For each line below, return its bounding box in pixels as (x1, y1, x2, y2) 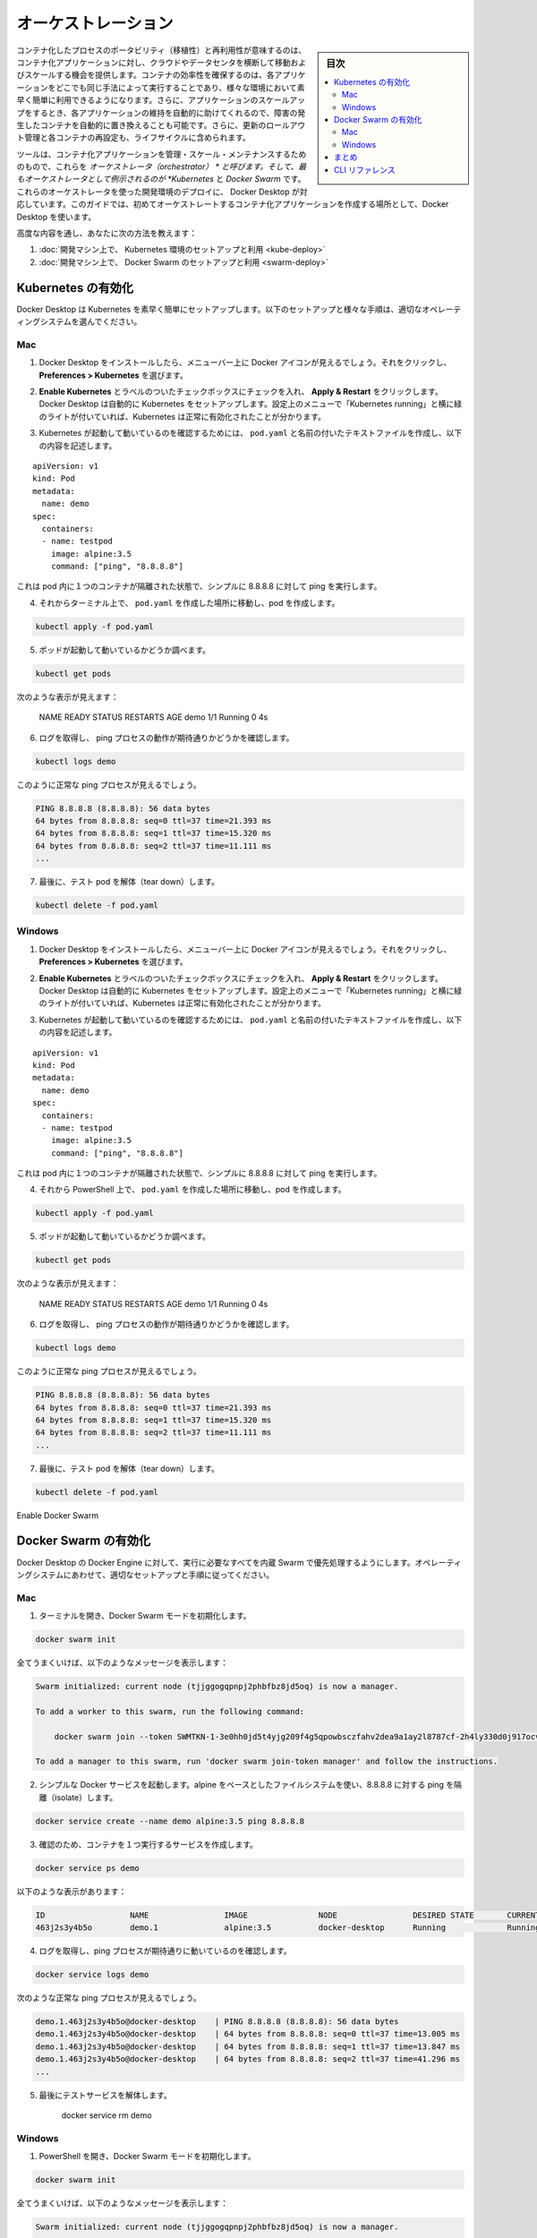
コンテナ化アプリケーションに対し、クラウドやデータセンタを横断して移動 (16, 56, 291, 67)
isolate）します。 (54, 1791, 118, 1803)
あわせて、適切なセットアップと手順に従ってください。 (71, 1569, 275, 1580)
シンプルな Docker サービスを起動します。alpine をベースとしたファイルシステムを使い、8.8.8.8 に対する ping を (38, 1780, 455, 1790)
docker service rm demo (61, 2109, 152, 2121)
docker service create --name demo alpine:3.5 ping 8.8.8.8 (35, 1815, 305, 1826)
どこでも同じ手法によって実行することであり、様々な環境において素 (55, 81, 305, 93)
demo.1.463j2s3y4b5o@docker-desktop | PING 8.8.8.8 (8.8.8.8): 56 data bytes (35, 2017, 399, 2027)
